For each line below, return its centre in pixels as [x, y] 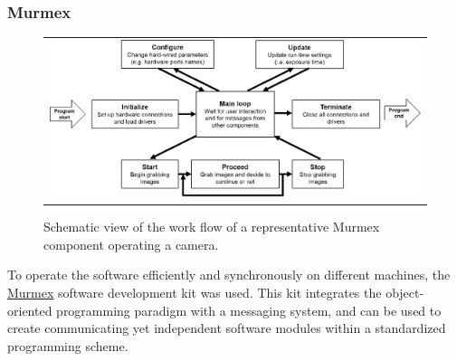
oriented [30, 310]
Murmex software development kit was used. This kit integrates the [195, 292]
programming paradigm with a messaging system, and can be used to [249, 310]
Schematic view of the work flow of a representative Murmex [212, 227]
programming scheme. [68, 345]
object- [405, 292]
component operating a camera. [131, 244]
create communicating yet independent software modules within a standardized [227, 328]
